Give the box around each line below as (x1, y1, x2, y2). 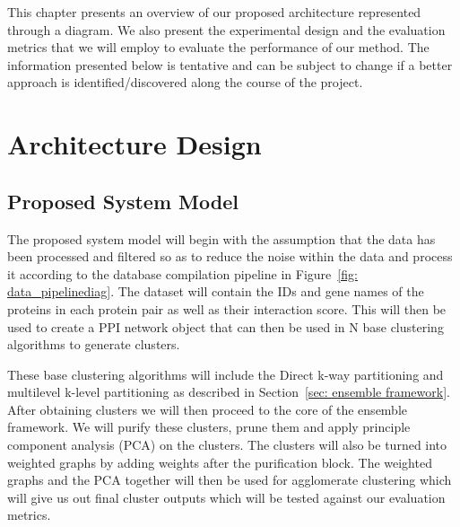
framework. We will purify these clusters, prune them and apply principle (7, 417, 411, 436)
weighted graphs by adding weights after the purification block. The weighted (7, 452, 432, 471)
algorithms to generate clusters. (7, 335, 180, 354)
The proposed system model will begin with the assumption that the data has (7, 229, 436, 248)
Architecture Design (7, 126, 262, 162)
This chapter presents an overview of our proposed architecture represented (7, 3, 421, 21)
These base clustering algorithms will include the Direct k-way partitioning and (7, 365, 444, 383)
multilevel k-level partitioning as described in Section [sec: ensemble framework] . (7, 382, 450, 401)
